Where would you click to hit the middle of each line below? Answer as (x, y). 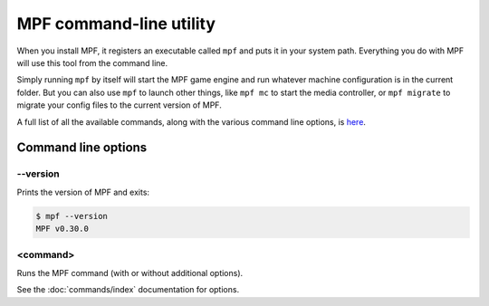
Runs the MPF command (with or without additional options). (130, 273)
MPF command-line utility (116, 24)
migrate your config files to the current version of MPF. (119, 105)
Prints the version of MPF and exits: (83, 192)
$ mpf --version (72, 216)
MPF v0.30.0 (62, 229)
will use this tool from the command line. (92, 62)
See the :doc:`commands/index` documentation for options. (128, 290)
